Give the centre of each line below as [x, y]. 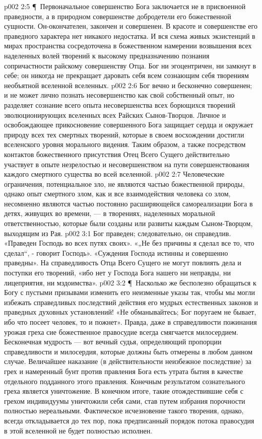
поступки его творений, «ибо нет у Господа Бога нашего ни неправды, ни [118, 273]
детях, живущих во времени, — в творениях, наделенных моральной [110, 213]
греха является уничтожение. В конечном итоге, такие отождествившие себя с [124, 391]
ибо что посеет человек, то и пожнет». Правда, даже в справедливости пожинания [130, 322]
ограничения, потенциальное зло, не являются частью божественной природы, [124, 184]
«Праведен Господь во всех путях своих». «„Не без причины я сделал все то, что [129, 243]
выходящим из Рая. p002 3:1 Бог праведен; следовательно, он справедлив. [118, 233]
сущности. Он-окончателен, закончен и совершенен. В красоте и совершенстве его [131, 26]
